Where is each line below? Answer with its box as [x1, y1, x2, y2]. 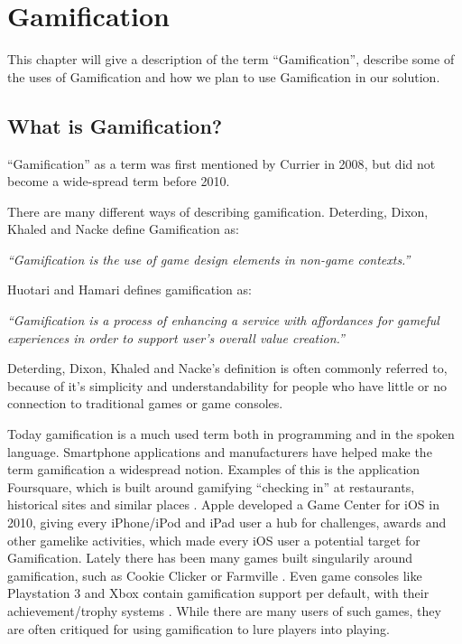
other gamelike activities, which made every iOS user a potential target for [7, 530, 420, 549]
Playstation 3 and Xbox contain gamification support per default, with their [7, 583, 430, 602]
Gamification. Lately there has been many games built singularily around [7, 548, 413, 567]
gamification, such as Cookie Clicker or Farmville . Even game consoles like [7, 565, 422, 584]
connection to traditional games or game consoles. [7, 394, 283, 413]
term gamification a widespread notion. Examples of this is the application [7, 460, 420, 479]
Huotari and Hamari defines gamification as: [7, 280, 252, 299]
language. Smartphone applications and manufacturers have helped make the [7, 442, 432, 461]
